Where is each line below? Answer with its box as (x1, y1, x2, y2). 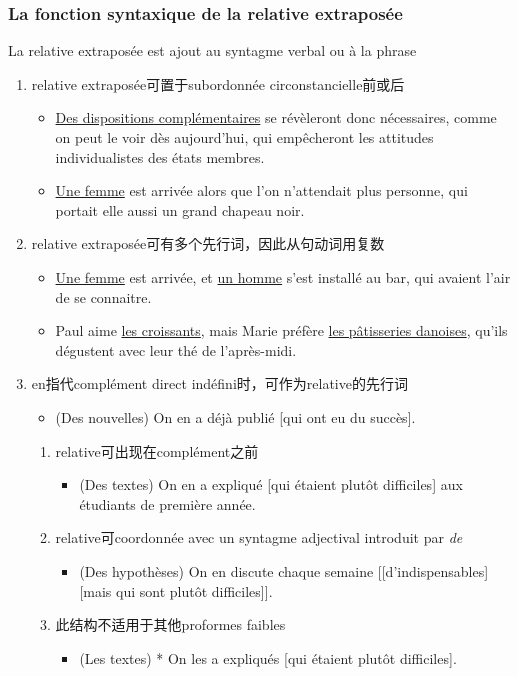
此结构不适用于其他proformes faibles (55, 614, 286, 635)
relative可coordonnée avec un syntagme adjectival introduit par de (55, 527, 463, 548)
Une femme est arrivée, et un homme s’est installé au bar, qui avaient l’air (55, 266, 511, 287)
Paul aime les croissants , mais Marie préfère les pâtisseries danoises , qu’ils (55, 320, 508, 341)
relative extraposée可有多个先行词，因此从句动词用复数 (31, 233, 385, 254)
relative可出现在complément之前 (55, 440, 259, 461)
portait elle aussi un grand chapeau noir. (55, 199, 305, 220)
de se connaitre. (55, 286, 152, 307)
